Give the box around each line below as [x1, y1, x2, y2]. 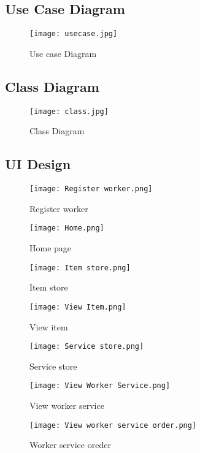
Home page [29, 242, 72, 254]
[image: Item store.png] [29, 263, 131, 272]
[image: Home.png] [29, 224, 104, 233]
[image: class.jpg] [29, 107, 109, 116]
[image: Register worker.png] [29, 185, 153, 194]
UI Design [5, 154, 71, 173]
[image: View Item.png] [29, 302, 126, 311]
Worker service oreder [29, 438, 111, 451]
